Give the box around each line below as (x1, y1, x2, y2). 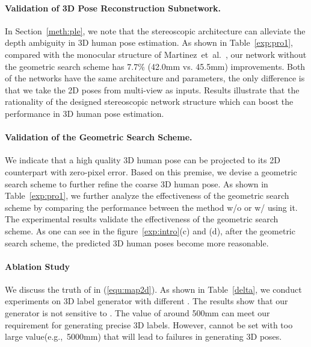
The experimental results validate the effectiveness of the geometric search (5, 213, 279, 225)
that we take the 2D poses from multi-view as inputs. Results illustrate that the (5, 83, 300, 96)
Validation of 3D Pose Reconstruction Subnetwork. (5, 1, 221, 14)
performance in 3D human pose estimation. (5, 107, 164, 119)
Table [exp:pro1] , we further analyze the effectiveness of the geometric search (5, 189, 289, 202)
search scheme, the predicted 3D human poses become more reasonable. (5, 236, 269, 249)
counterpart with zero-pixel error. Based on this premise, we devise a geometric (5, 165, 297, 178)
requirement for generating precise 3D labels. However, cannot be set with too (5, 318, 293, 331)
